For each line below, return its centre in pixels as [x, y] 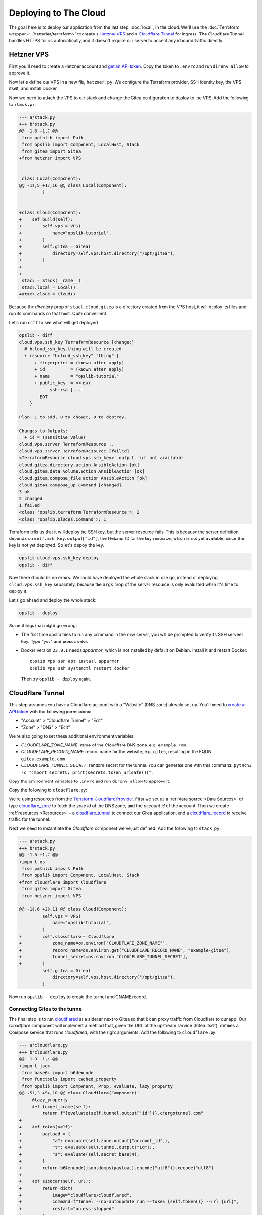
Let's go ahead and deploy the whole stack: [53, 600]
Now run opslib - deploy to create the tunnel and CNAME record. [78, 997]
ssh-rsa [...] [66, 390]
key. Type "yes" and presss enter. [55, 641]
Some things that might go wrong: [43, 625]
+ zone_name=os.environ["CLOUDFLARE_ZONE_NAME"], [93, 943]
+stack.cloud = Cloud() [48, 294]
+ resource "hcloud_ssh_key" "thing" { [72, 356]
